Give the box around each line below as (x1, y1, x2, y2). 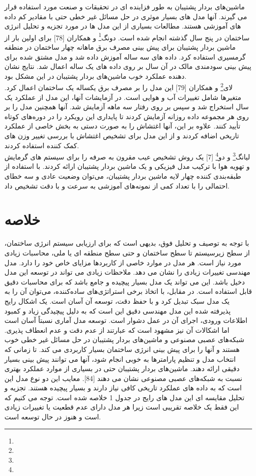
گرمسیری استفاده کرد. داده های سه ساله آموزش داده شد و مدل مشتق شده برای (4, 51, 246, 62)
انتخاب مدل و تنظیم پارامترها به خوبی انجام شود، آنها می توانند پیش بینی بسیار (4, 353, 236, 364)
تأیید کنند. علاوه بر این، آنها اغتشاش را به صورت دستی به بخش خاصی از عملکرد (4, 121, 241, 131)
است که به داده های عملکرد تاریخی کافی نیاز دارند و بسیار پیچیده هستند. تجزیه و (4, 382, 242, 393)
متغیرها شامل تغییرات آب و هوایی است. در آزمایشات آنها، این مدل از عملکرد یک (4, 92, 242, 102)
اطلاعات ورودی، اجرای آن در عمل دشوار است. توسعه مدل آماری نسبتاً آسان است (4, 315, 248, 325)
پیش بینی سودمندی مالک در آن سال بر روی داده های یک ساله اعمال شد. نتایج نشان (4, 61, 252, 71)
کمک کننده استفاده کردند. (4, 140, 79, 150)
